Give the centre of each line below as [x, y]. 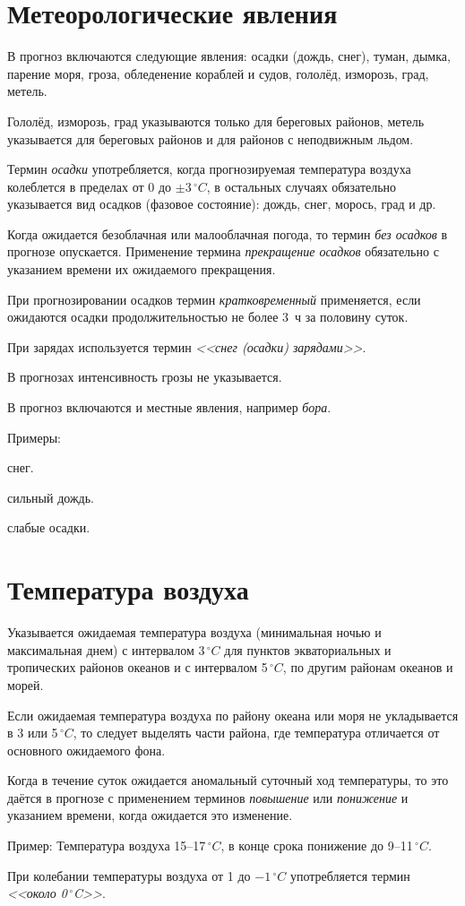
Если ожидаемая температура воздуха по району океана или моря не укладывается [233, 715]
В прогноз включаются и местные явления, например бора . [169, 407]
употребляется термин [350, 875]
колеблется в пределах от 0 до [90, 186]
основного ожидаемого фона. [86, 750]
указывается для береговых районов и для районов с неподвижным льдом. [211, 138]
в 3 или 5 [33, 733]
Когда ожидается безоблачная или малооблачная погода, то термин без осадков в [228, 233]
